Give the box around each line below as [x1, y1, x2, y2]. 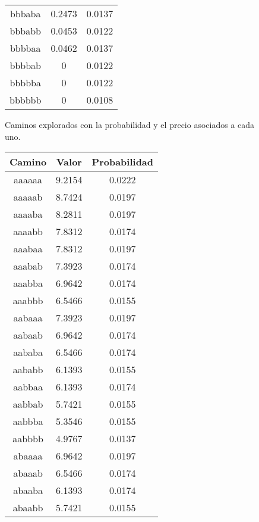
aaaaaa [14, 173, 43, 187]
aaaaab [13, 190, 43, 204]
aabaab [13, 328, 43, 342]
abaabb [12, 501, 43, 515]
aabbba [12, 414, 43, 429]
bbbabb [10, 24, 41, 37]
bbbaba [10, 7, 41, 20]
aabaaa [13, 311, 43, 325]
